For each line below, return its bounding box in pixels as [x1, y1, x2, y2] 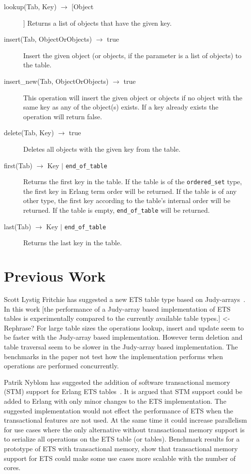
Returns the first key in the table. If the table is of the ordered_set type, [23, 176, 242, 187]
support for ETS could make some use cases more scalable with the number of [4, 453, 236, 463]
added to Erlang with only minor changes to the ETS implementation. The [4, 396, 226, 406]
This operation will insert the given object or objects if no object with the [23, 92, 243, 102]
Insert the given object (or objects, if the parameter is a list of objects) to [23, 50, 242, 60]
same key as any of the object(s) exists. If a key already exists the [23, 102, 219, 112]
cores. [4, 462, 21, 473]
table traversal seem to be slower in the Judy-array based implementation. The [4, 342, 238, 352]
